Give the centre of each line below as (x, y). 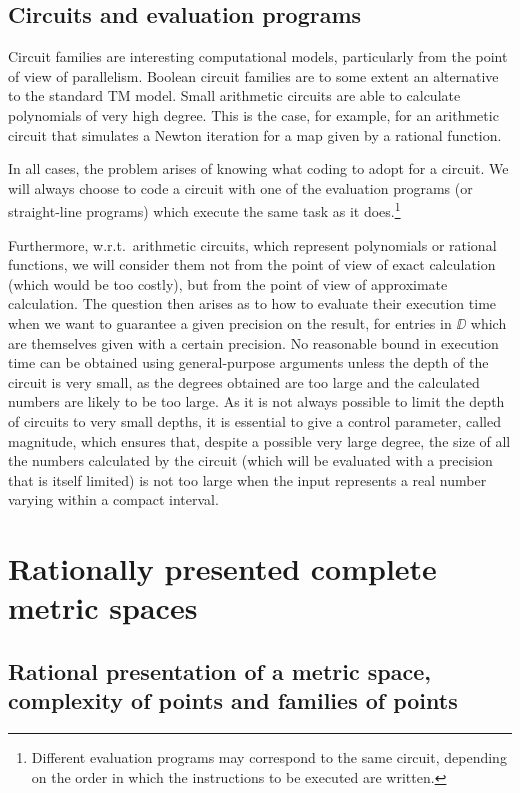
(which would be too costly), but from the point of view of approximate (228, 283)
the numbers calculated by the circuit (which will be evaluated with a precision (250, 460)
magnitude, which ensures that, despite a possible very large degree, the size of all (259, 440)
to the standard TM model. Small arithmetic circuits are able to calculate (234, 95)
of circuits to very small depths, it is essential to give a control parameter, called (254, 420)
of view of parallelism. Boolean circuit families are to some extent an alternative (253, 75)
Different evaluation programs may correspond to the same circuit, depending (269, 757)
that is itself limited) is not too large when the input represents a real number (247, 479)
